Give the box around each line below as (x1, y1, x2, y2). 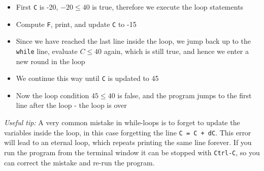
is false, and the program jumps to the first (117, 90, 252, 100)
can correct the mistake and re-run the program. (4, 157, 155, 167)
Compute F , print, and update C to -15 (16, 18, 137, 29)
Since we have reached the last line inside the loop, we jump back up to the (16, 36, 251, 46)
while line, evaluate (16, 45, 78, 56)
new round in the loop (16, 55, 85, 66)
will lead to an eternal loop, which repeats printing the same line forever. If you (4, 137, 252, 148)
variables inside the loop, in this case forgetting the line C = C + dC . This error (4, 127, 251, 137)
